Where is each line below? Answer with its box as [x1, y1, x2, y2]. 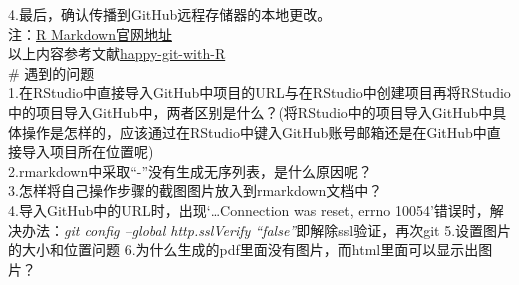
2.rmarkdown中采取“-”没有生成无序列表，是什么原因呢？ [8, 160, 373, 181]
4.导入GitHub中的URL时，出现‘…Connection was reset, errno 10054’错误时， [8, 199, 490, 220]
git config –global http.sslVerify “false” [64, 219, 297, 240]
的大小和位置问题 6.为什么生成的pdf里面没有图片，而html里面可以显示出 [8, 239, 479, 260]
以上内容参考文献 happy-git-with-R [8, 43, 226, 64]
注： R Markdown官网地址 [8, 23, 172, 44]
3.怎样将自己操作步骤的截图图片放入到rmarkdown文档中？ [8, 180, 383, 201]
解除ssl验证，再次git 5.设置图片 [310, 219, 512, 240]
